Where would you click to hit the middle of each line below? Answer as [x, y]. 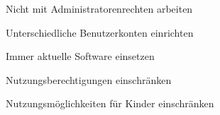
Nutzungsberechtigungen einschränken [89, 79]
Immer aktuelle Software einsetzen [80, 56]
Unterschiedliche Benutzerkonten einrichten [100, 32]
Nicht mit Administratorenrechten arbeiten [99, 8]
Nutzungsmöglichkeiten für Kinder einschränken [110, 103]
